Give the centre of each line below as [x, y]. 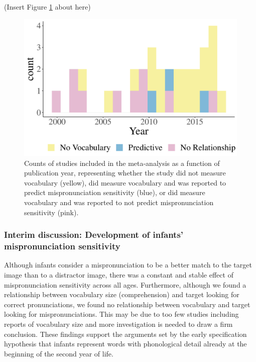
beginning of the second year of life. [59, 353]
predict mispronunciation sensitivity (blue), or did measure [115, 192]
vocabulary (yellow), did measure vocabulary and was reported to [125, 182]
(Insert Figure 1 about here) [47, 7]
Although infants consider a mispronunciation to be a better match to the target [128, 265]
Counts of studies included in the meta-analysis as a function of [122, 163]
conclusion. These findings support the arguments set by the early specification [125, 334]
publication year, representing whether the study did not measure [125, 173]
